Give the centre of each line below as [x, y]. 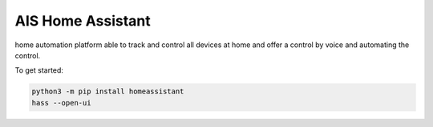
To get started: [39, 70]
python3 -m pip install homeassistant [108, 91]
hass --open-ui [61, 103]
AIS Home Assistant [83, 21]
